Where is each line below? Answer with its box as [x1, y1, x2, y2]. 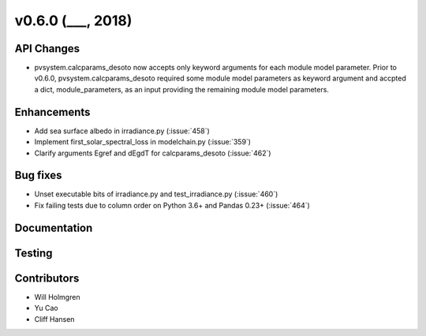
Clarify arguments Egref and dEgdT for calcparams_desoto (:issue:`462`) [34, 148, 271, 158]
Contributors [14, 271, 80, 285]
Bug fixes [14, 169, 62, 182]
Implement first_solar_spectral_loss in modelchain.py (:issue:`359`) [34, 137, 252, 147]
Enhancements [14, 105, 91, 118]
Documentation [14, 221, 93, 234]
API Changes [14, 42, 80, 55]
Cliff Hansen [34, 314, 75, 323]
